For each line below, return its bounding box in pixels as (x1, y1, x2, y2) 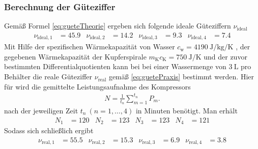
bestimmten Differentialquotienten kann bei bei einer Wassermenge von (4, 61, 226, 72)
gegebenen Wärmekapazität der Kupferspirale (4, 51, 147, 62)
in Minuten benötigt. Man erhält (135, 105, 238, 116)
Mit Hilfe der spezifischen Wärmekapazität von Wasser (4, 41, 175, 52)
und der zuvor (204, 51, 247, 62)
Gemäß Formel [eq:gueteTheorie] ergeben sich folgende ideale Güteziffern (4, 20, 231, 31)
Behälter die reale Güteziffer (4, 71, 93, 82)
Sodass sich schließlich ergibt (4, 125, 94, 136)
